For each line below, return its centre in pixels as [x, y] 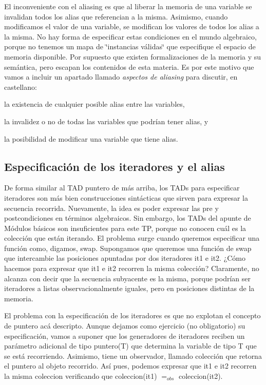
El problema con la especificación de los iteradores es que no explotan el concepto [132, 315]
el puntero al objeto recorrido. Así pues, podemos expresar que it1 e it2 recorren [130, 366]
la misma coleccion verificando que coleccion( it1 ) [81, 376]
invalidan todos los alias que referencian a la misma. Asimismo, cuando [116, 16]
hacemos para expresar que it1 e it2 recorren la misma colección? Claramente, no [132, 268]
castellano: [21, 86]
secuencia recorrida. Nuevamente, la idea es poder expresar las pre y [111, 208]
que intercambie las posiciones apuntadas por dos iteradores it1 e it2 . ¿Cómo [125, 258]
